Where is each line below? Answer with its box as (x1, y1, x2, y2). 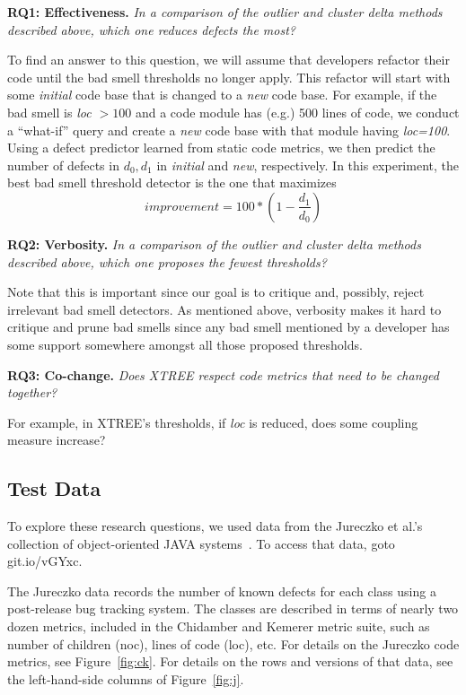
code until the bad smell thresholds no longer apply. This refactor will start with (7, 67, 451, 86)
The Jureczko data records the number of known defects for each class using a (7, 581, 436, 600)
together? (7, 383, 57, 402)
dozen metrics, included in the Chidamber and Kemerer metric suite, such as (7, 617, 430, 636)
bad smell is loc (7, 102, 92, 121)
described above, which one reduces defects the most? (7, 20, 295, 39)
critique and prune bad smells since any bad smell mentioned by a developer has (7, 317, 450, 336)
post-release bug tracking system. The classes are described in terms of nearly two (7, 599, 459, 618)
